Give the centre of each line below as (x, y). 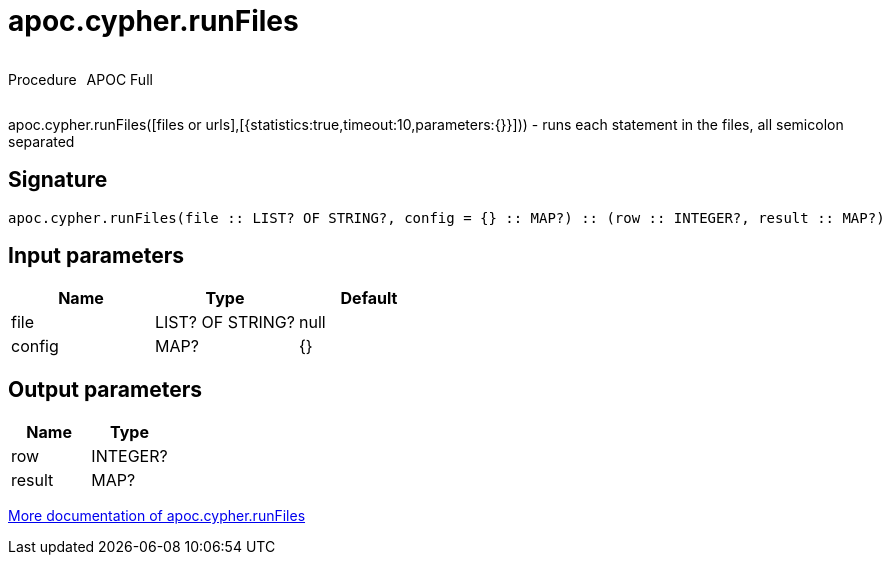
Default (369, 298)
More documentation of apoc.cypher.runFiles (157, 516)
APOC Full (119, 79)
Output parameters (105, 389)
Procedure (42, 79)
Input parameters (96, 256)
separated (41, 141)
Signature (58, 180)
